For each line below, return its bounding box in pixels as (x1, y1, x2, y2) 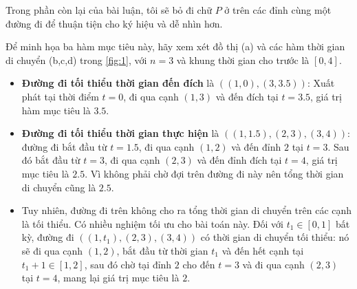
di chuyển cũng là (21, 180, 96, 194)
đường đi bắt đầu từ (21, 139, 107, 153)
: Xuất (307, 76, 335, 90)
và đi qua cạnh (242, 257, 305, 271)
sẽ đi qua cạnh (21, 243, 83, 257)
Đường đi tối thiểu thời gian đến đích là (21, 76, 215, 90)
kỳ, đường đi (21, 230, 74, 244)
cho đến (182, 257, 215, 271)
